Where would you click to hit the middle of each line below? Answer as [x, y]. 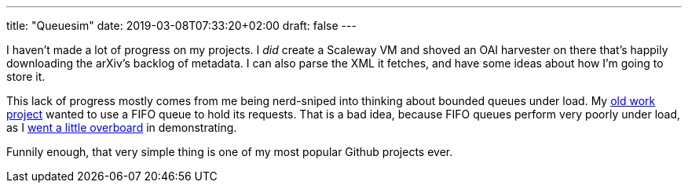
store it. [26, 76]
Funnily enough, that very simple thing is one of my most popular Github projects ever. [230, 152]
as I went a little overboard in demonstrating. [122, 127]
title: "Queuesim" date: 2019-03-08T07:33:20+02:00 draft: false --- [181, 25]
